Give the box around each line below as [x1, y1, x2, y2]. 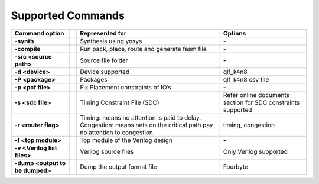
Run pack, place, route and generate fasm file [80, 44, 207, 53]
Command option [14, 29, 64, 37]
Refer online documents [223, 91, 289, 99]
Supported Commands [11, 9, 125, 22]
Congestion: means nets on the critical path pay [80, 121, 213, 129]
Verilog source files [80, 147, 134, 156]
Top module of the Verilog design [80, 136, 172, 144]
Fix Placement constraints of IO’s [80, 83, 171, 91]
